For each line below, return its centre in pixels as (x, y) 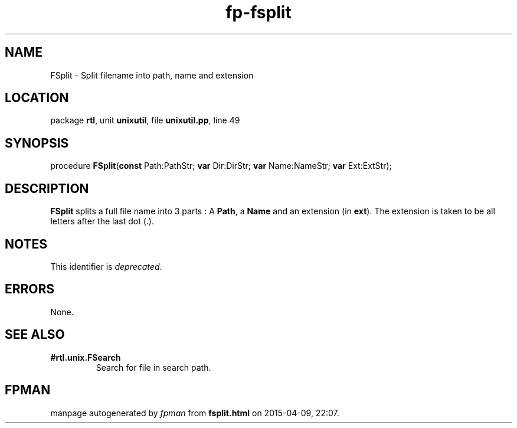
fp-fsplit (258, 12)
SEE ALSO (35, 335)
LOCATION (37, 98)
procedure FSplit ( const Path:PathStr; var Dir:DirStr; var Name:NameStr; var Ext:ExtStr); (221, 166)
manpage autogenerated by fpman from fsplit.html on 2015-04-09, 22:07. (195, 413)
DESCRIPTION (47, 188)
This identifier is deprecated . (106, 266)
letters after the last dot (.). (102, 221)
